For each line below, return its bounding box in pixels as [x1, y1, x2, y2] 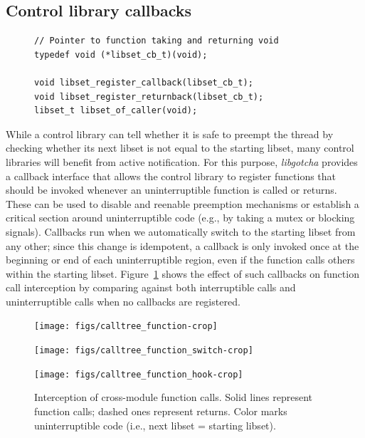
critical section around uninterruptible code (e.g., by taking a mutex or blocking [6, 210, 355, 225]
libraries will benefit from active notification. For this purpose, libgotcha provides [6, 154, 358, 169]
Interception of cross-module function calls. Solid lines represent [34, 390, 312, 405]
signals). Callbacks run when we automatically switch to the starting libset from [6, 224, 356, 239]
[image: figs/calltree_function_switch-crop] [34, 345, 253, 356]
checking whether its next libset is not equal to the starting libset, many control [6, 140, 354, 155]
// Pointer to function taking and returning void [34, 36, 279, 46]
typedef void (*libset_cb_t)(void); [34, 49, 208, 60]
